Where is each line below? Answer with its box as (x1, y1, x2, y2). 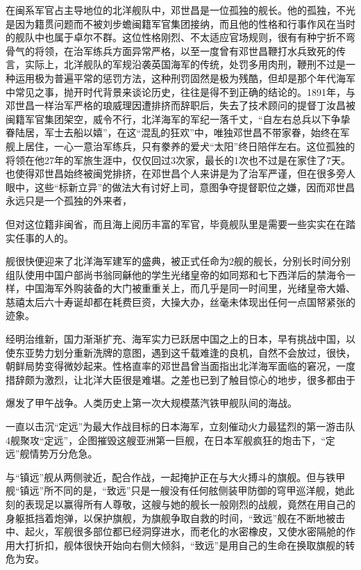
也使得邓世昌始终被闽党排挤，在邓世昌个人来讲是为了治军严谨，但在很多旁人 (6, 166, 355, 181)
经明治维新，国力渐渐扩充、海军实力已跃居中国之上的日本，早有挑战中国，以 (6, 332, 355, 346)
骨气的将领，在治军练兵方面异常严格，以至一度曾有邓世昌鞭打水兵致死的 (6, 43, 336, 58)
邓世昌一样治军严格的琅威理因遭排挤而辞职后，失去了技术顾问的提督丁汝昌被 (6, 98, 355, 113)
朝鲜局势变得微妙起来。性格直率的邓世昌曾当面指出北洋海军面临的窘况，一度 (6, 359, 355, 373)
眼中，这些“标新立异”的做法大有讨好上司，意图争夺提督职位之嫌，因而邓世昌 (6, 179, 355, 194)
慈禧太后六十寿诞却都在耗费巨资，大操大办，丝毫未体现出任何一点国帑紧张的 (6, 294, 355, 309)
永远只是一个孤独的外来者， (6, 193, 132, 208)
